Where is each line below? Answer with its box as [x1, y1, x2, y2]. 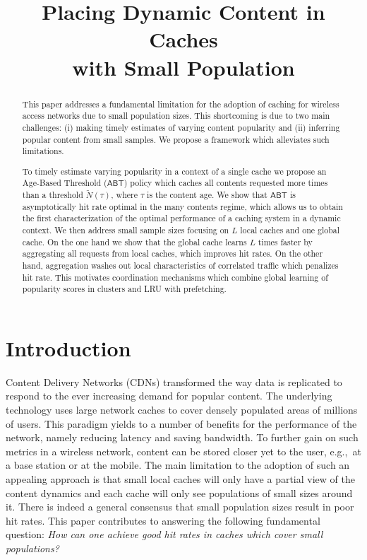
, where [111, 189, 138, 201]
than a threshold [22, 189, 83, 201]
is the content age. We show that [147, 189, 267, 201]
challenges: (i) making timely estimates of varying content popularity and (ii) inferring [22, 121, 340, 133]
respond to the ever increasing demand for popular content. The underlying [6, 388, 332, 403]
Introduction [6, 333, 131, 362]
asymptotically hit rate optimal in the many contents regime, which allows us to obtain [22, 200, 343, 212]
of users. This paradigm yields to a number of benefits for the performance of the [6, 416, 357, 431]
